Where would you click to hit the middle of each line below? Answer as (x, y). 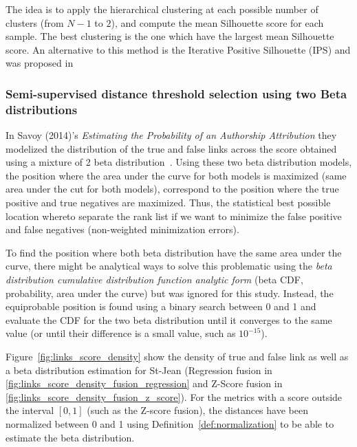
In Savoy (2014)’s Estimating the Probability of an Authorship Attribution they (171, 135)
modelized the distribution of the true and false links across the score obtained (171, 148)
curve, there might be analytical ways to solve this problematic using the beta (169, 266)
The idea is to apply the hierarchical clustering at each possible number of (162, 9)
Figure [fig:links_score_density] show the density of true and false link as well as (177, 357)
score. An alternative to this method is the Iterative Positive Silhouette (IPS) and (178, 49)
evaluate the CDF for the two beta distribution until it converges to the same (169, 319)
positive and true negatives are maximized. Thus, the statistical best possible (168, 203)
